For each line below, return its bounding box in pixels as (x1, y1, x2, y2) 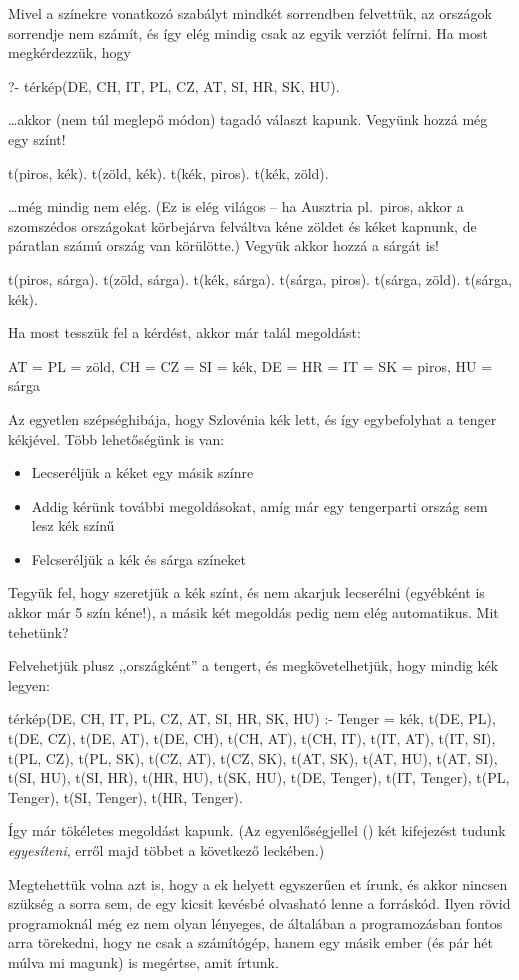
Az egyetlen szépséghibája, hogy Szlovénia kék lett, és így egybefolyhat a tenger (8, 408, 497, 429)
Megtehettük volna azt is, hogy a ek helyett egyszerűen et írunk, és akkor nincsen (8, 873, 508, 894)
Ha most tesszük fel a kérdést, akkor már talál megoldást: (8, 322, 361, 343)
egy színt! (8, 128, 66, 149)
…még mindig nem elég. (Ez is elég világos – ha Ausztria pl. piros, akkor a (8, 196, 464, 217)
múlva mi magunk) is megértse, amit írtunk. (8, 951, 279, 972)
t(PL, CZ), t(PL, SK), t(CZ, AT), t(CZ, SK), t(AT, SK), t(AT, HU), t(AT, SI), (8, 747, 498, 768)
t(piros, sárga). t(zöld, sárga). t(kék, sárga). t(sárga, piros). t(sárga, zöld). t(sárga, (8, 268, 512, 289)
